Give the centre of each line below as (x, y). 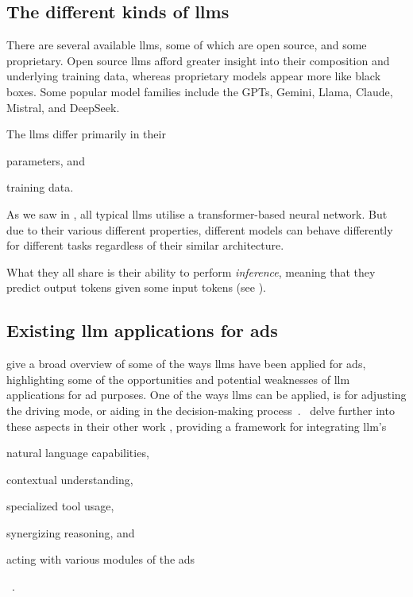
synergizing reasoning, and (71, 532)
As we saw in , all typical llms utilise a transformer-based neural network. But (197, 213)
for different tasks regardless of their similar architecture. (145, 245)
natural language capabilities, (78, 453)
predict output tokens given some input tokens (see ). (136, 287)
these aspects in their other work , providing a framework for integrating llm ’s (197, 426)
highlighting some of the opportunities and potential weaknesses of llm (178, 379)
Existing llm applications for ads (142, 330)
